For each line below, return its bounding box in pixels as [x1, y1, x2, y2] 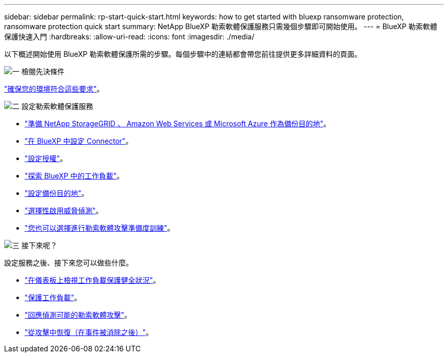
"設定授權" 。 [25, 154, 68, 163]
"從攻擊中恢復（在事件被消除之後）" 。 [25, 328, 153, 337]
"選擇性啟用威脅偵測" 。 [25, 206, 103, 215]
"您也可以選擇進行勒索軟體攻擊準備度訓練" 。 [25, 224, 175, 232]
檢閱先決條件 [21, 67, 64, 76]
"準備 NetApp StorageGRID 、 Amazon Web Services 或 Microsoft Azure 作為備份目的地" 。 [25, 119, 331, 128]
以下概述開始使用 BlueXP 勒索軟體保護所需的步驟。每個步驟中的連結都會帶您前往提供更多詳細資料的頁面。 [4, 50, 362, 58]
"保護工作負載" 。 [25, 293, 82, 302]
